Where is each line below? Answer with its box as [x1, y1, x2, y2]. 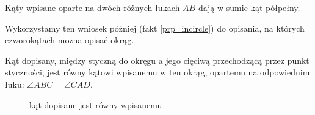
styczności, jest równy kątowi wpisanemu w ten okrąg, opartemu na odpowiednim [5, 66, 310, 78]
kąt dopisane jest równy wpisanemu [29, 98, 162, 111]
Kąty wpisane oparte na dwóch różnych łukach [5, 1, 180, 13]
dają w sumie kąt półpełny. [198, 1, 300, 13]
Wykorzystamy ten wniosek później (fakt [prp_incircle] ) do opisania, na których [5, 21, 305, 34]
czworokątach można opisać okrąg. [5, 33, 134, 46]
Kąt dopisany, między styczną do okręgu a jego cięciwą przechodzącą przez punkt [5, 54, 310, 66]
